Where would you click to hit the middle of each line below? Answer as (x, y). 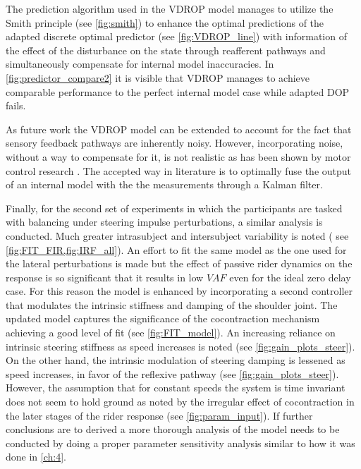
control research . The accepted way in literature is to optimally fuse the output (179, 170)
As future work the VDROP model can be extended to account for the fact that (179, 129)
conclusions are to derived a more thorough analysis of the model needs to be (173, 429)
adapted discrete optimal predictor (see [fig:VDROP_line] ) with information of (176, 36)
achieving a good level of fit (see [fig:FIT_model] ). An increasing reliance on (171, 333)
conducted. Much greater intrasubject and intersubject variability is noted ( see (177, 235)
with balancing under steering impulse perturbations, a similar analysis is (164, 222)
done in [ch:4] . (36, 457)
